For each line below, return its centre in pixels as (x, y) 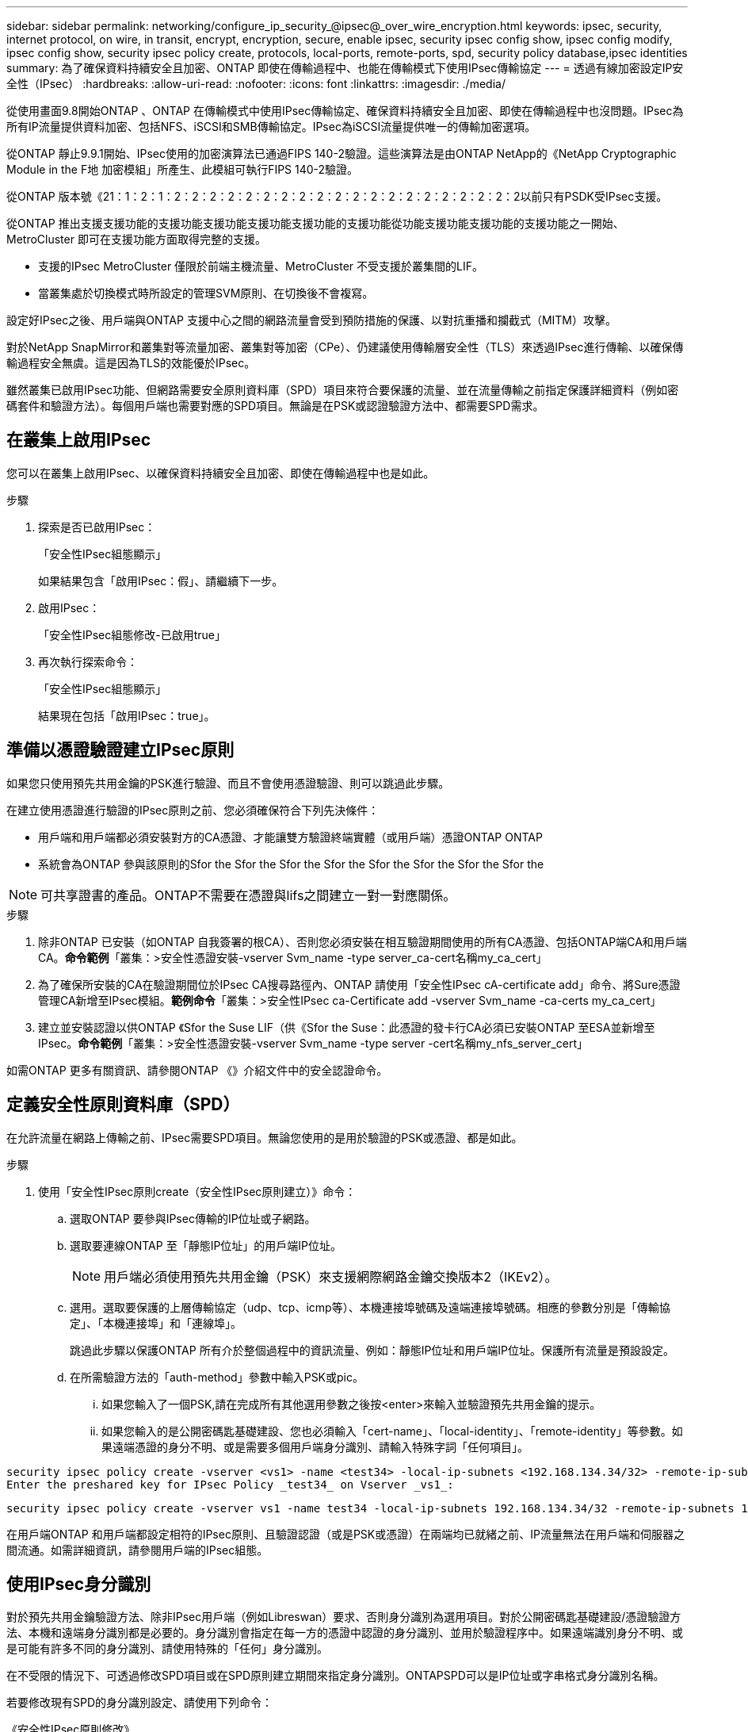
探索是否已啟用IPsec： (97, 527)
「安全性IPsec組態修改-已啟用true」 (132, 634)
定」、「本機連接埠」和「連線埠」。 (156, 1323)
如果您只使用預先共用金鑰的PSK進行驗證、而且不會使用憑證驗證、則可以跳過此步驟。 (228, 783)
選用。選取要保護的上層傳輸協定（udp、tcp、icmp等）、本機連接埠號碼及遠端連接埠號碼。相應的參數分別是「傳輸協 (370, 1307)
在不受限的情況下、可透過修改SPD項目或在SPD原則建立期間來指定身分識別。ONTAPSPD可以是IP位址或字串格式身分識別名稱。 (336, 1676)
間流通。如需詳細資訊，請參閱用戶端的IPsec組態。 (137, 1550)
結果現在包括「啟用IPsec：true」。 (127, 715)
